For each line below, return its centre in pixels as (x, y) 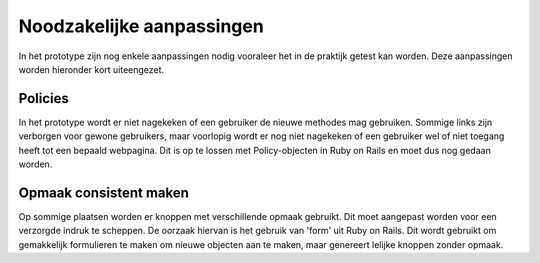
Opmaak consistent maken (104, 192)
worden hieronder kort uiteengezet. (91, 69)
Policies (44, 98)
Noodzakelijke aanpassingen (141, 26)
